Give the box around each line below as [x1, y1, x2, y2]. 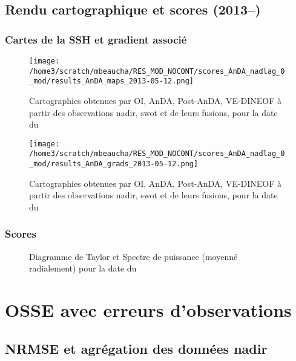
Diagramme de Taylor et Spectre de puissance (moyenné [29, 250, 238, 262]
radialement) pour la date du [29, 262, 137, 275]
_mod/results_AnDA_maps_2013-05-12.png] [29, 77, 194, 86]
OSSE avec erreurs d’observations [5, 298, 292, 322]
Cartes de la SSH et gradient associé [5, 31, 187, 47]
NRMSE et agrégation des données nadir [5, 339, 268, 357]
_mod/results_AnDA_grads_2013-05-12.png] [29, 160, 199, 169]
